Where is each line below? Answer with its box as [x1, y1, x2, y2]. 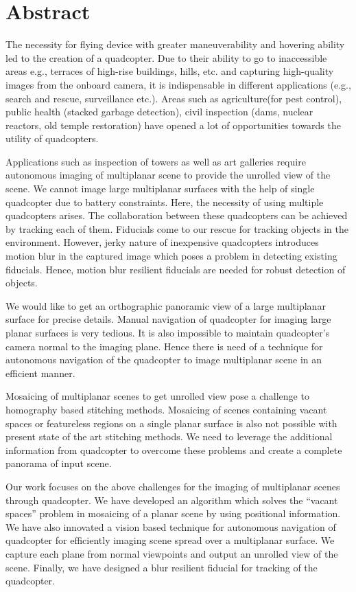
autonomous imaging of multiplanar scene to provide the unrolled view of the [5, 168, 331, 182]
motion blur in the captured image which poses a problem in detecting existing [5, 249, 337, 263]
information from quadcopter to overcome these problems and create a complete [5, 442, 342, 457]
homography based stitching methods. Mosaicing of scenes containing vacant [5, 402, 327, 416]
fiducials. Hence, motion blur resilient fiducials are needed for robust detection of [5, 262, 346, 276]
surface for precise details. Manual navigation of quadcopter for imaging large [5, 312, 331, 326]
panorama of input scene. [5, 456, 112, 470]
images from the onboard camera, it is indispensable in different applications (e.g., [5, 77, 351, 91]
